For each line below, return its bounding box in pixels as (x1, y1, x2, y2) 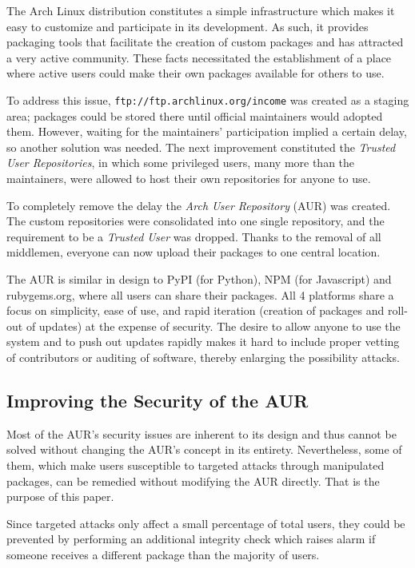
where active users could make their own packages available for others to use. (6, 65, 385, 81)
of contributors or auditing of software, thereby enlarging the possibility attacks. (6, 348, 400, 365)
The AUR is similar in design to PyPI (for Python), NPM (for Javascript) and (6, 270, 392, 287)
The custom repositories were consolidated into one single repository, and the (6, 213, 385, 229)
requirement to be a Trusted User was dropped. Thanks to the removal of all (6, 228, 381, 244)
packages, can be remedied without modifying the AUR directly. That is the (6, 472, 380, 489)
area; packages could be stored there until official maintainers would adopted (6, 107, 383, 124)
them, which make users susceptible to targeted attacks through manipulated (6, 456, 385, 473)
